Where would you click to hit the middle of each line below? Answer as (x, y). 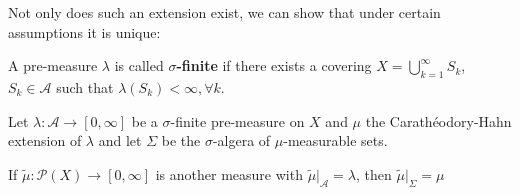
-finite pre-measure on (237, 120)
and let (120, 140)
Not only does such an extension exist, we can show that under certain (224, 12)
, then (374, 173)
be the (181, 140)
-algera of (241, 140)
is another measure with (229, 173)
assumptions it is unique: (84, 31)
